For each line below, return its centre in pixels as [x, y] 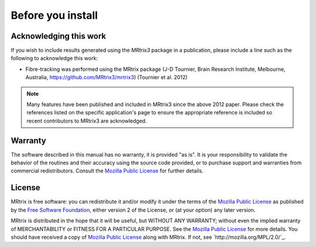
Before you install [54, 15]
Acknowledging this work [59, 36]
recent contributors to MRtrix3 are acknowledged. [87, 121]
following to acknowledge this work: [54, 58]
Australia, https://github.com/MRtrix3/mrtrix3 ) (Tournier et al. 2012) [107, 77]
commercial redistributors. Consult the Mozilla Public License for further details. [107, 171]
